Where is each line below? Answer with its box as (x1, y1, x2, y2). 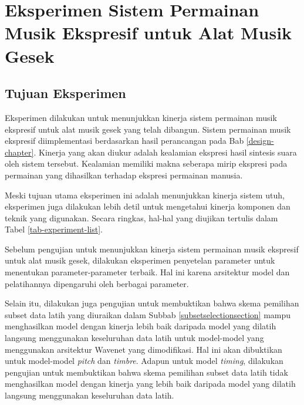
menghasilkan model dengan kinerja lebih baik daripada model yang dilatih (5, 320, 276, 332)
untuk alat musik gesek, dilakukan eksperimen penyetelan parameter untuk (5, 254, 275, 266)
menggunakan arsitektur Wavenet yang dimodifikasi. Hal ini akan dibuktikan (5, 343, 282, 355)
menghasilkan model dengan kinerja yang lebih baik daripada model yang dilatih (5, 377, 296, 390)
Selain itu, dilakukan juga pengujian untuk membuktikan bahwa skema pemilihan (5, 297, 299, 309)
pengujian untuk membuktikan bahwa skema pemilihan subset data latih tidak (5, 366, 288, 378)
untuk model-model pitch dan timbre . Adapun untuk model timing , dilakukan (5, 355, 283, 367)
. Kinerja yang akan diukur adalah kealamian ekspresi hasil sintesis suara (33, 146, 297, 158)
